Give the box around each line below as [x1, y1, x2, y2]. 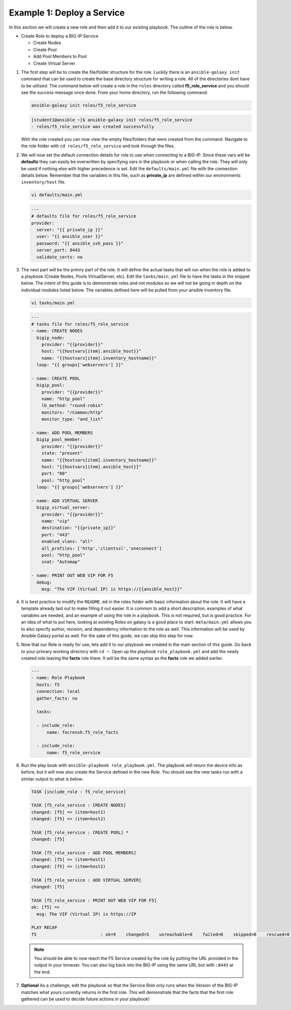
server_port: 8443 [36, 248, 80, 253]
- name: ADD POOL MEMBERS [31, 430, 93, 436]
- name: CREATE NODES [31, 328, 83, 334]
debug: [36, 579, 52, 585]
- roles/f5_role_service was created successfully [31, 124, 155, 130]
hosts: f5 [36, 682, 60, 687]
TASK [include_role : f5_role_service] [31, 789, 126, 794]
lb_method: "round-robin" [41, 403, 103, 408]
